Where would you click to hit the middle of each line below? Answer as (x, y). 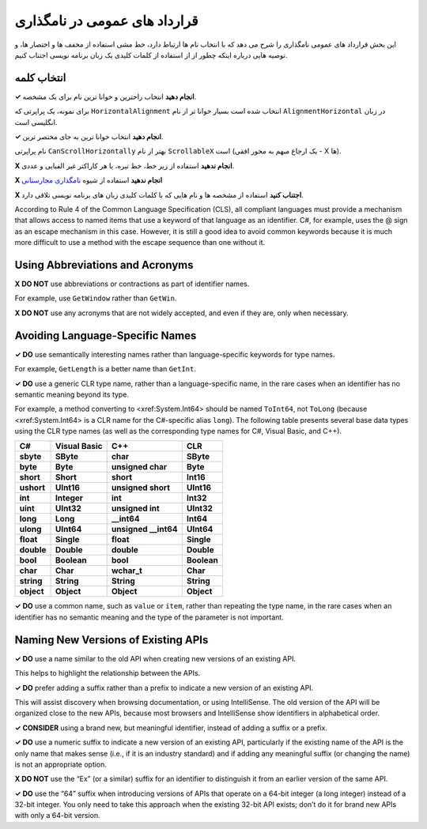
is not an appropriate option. (60, 764)
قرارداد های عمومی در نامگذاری (106, 21)
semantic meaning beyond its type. (72, 394)
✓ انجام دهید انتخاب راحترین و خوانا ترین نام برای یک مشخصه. (106, 96)
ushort (32, 488)
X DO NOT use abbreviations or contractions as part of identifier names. (132, 284)
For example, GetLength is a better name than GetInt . (106, 369)
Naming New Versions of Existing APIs (111, 640)
